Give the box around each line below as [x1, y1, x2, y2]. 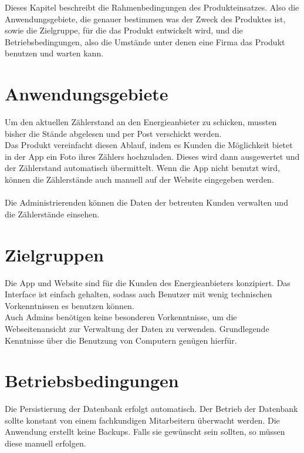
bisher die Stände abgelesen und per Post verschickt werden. [5, 127, 222, 139]
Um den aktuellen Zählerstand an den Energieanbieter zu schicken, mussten [5, 116, 277, 128]
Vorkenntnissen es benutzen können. [5, 299, 134, 311]
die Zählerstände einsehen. [5, 207, 100, 220]
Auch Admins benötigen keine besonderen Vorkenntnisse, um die [5, 311, 237, 323]
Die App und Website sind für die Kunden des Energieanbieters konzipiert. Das [5, 276, 291, 288]
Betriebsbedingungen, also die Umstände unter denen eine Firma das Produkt [5, 35, 285, 48]
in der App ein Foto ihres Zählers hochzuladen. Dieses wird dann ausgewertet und [5, 150, 300, 162]
